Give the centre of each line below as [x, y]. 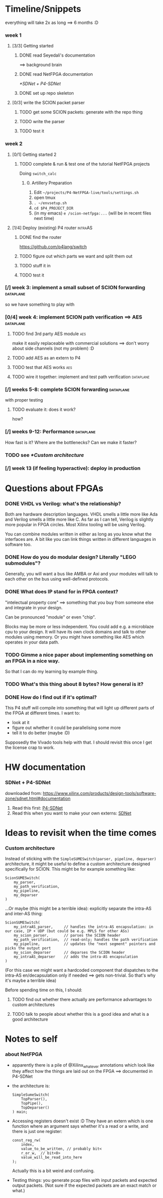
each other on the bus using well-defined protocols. [57, 579]
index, [28, 1145]
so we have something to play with [40, 304]
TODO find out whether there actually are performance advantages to [82, 1000]
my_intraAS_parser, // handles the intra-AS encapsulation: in [83, 927]
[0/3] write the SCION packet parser [48, 103]
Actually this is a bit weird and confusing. [53, 1171]
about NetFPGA [24, 1054]
